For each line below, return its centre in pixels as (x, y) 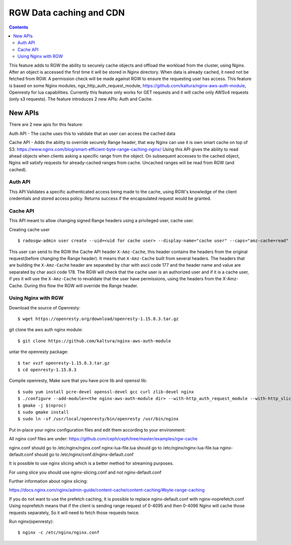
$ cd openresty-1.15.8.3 (47, 369)
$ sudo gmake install (43, 412)
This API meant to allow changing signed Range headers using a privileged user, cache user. (101, 221)
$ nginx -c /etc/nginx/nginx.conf (58, 533)
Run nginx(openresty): (31, 522)
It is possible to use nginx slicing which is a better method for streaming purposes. (91, 464)
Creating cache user (29, 229)
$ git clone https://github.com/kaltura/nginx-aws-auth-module (94, 341)
